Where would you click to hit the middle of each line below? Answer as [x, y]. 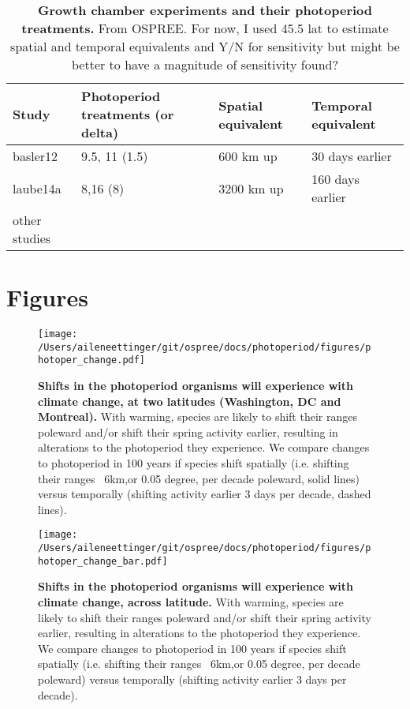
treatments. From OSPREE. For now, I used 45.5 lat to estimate [205, 28]
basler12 [35, 156]
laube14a [37, 188]
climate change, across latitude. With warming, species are [191, 602]
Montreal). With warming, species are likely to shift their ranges [198, 416]
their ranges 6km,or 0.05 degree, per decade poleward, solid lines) [199, 478]
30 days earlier [352, 156]
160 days [335, 179]
